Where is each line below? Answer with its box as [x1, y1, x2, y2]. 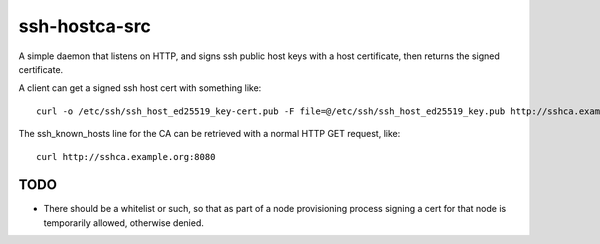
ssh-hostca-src [18, 15, 152, 37]
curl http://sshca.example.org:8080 [36, 151, 216, 162]
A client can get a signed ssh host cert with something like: [18, 82, 262, 94]
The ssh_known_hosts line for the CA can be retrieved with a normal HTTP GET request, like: [18, 128, 401, 140]
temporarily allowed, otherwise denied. [43, 216, 205, 229]
